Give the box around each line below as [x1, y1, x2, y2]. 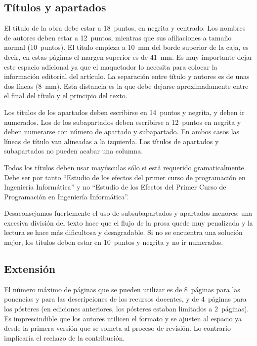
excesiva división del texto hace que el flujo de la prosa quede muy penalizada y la [4, 217, 253, 228]
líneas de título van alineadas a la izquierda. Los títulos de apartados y [4, 136, 219, 146]
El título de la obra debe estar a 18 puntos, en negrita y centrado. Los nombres [4, 23, 246, 33]
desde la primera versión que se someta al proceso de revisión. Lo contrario [4, 323, 231, 333]
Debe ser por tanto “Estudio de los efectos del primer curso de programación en [4, 172, 246, 182]
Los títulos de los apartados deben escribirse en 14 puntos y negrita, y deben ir [4, 107, 245, 117]
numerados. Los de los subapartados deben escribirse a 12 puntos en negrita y [4, 116, 241, 127]
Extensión [4, 261, 56, 276]
